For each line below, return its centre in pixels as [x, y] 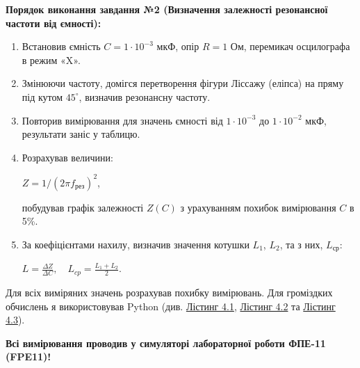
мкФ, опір [178, 46]
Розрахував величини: [67, 157]
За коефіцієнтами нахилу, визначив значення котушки [136, 245]
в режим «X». [51, 59]
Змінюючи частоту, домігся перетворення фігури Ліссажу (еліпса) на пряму [183, 83]
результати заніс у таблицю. [81, 134]
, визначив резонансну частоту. [145, 96]
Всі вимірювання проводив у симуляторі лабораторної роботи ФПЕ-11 [166, 343]
